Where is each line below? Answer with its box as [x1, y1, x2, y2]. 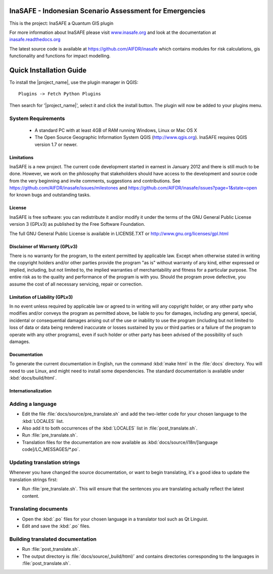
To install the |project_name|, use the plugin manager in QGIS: [9, 79, 139, 85]
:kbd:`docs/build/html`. [9, 375, 57, 381]
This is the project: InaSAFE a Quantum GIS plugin [9, 20, 114, 26]
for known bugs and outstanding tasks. [9, 192, 91, 198]
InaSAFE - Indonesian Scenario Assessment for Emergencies [9, 7, 206, 15]
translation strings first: [9, 476, 58, 483]
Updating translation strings [9, 459, 80, 466]
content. [22, 493, 40, 499]
